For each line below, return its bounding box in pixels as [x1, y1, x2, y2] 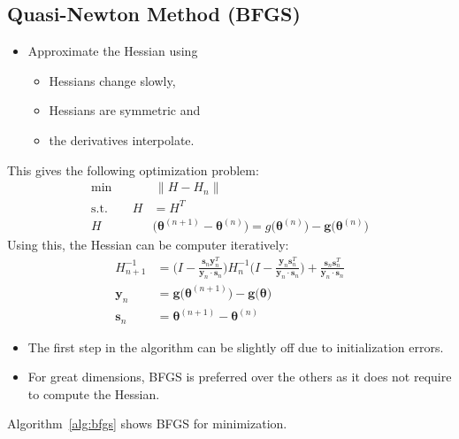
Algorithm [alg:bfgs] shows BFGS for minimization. [7, 414, 287, 433]
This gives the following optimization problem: [7, 160, 259, 179]
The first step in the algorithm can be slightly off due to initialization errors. [27, 337, 444, 356]
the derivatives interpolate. [49, 130, 195, 149]
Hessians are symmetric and [49, 101, 201, 119]
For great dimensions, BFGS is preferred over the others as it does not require [27, 367, 452, 386]
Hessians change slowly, [49, 71, 176, 89]
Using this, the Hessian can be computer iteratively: [7, 235, 289, 254]
